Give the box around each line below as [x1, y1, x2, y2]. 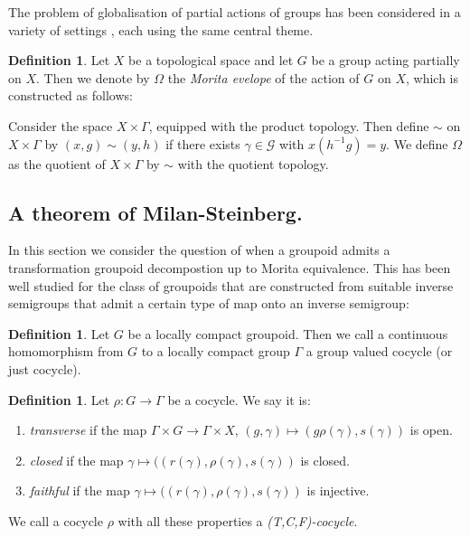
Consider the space [8, 116, 113, 135]
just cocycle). [8, 359, 81, 378]
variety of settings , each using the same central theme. [8, 20, 314, 39]
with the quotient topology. [177, 154, 329, 173]
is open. [409, 420, 453, 439]
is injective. [306, 481, 370, 500]
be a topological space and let [128, 51, 294, 70]
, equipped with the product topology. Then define [148, 116, 429, 135]
